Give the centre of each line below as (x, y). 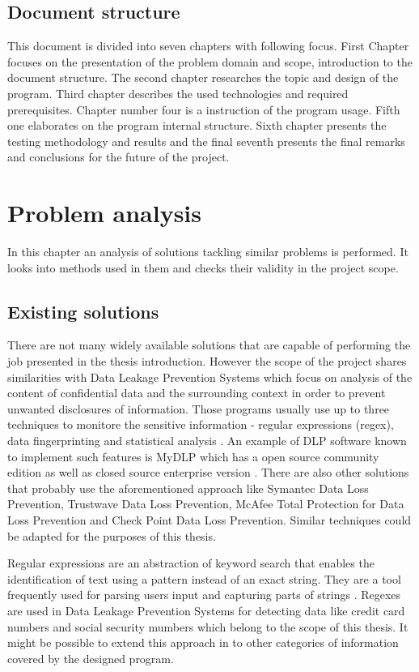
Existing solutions (83, 311)
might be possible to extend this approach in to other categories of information (203, 642)
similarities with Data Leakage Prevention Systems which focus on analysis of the (210, 377)
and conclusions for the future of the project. (119, 157)
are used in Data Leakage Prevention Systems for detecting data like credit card (206, 610)
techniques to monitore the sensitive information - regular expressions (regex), (201, 424)
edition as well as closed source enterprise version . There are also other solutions (208, 472)
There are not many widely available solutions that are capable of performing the (209, 345)
